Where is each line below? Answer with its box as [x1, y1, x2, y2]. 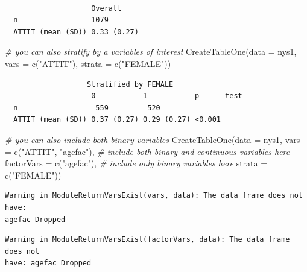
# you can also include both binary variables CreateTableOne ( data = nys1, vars [5, 133, 300, 145]
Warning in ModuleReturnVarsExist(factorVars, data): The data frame [5, 235, 290, 244]
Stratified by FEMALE [87, 80, 174, 89]
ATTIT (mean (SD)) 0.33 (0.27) [13, 27, 139, 36]
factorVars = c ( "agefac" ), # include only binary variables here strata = [5, 157, 268, 169]
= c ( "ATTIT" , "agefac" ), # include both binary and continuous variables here [5, 145, 290, 157]
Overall [91, 4, 122, 13]
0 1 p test [91, 92, 242, 101]
